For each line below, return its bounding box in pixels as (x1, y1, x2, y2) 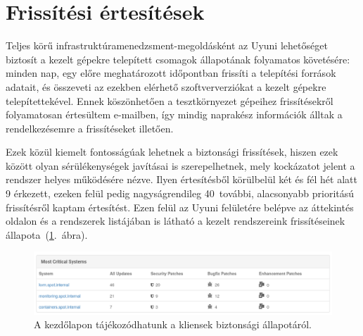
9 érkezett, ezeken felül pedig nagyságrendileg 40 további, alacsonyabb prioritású (6, 186, 355, 201)
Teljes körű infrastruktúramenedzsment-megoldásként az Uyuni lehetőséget (6, 38, 328, 53)
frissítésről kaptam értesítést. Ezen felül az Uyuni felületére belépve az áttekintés (6, 199, 354, 214)
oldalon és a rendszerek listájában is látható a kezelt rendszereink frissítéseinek (6, 213, 345, 228)
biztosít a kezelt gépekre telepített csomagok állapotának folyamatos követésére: (6, 51, 350, 66)
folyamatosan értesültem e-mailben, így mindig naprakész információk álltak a (6, 107, 343, 122)
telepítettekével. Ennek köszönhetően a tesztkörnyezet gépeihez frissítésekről (6, 93, 333, 108)
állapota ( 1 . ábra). (6, 227, 88, 242)
